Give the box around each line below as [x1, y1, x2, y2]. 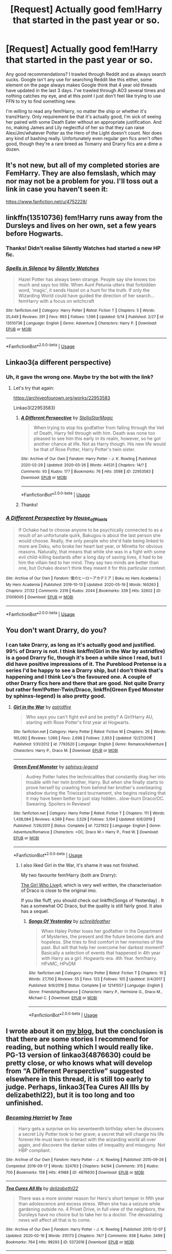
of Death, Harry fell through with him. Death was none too [33, 430, 155, 436]
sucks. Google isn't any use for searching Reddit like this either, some [6, 76, 152, 82]
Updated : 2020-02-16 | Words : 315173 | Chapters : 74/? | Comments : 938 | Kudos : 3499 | [6, 1233, 165, 1238]
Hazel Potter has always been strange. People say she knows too [18, 276, 156, 282]
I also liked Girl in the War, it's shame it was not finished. [20, 862, 139, 868]
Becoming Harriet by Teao [6, 1114, 72, 1121]
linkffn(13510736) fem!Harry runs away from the [6, 213, 163, 222]
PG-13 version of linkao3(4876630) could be [6, 1051, 151, 1060]
